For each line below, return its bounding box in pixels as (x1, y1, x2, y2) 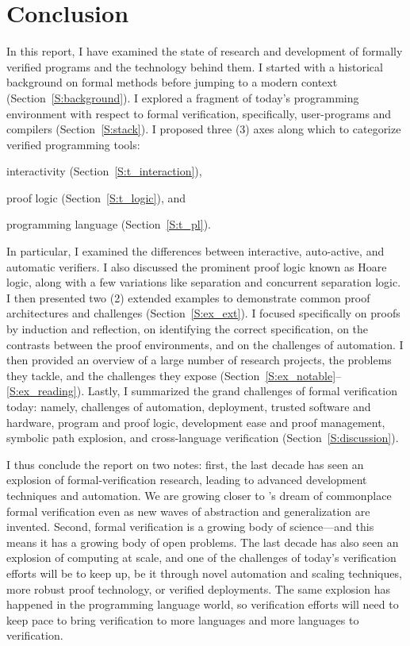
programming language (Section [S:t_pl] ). (6, 216, 211, 233)
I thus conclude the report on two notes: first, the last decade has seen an (6, 456, 364, 472)
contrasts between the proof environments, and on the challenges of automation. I (6, 336, 404, 352)
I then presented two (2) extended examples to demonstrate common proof (6, 289, 370, 306)
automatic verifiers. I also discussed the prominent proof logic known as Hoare (6, 258, 387, 275)
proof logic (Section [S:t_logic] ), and (6, 189, 186, 206)
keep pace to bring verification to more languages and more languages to (6, 611, 359, 628)
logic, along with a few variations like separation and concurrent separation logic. (6, 274, 401, 290)
